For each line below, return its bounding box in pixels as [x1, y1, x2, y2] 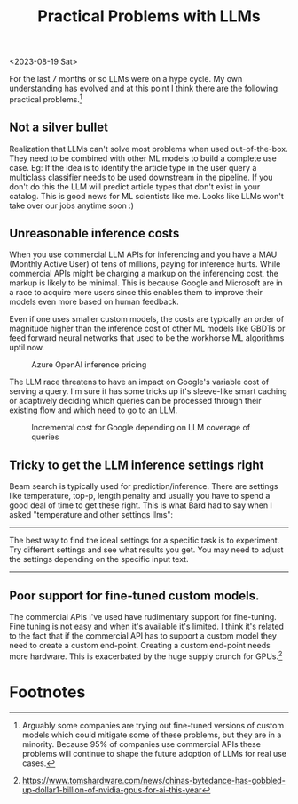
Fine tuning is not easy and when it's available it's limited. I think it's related [9, 621, 284, 632]
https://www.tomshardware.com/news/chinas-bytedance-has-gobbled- [21, 775, 286, 785]
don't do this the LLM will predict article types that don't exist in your [9, 181, 261, 192]
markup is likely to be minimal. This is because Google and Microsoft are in [9, 277, 283, 288]
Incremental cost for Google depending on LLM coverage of [31, 422, 251, 433]
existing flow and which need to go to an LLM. [9, 405, 178, 415]
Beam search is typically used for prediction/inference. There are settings [9, 481, 278, 492]
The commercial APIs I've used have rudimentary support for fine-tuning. [9, 612, 277, 623]
